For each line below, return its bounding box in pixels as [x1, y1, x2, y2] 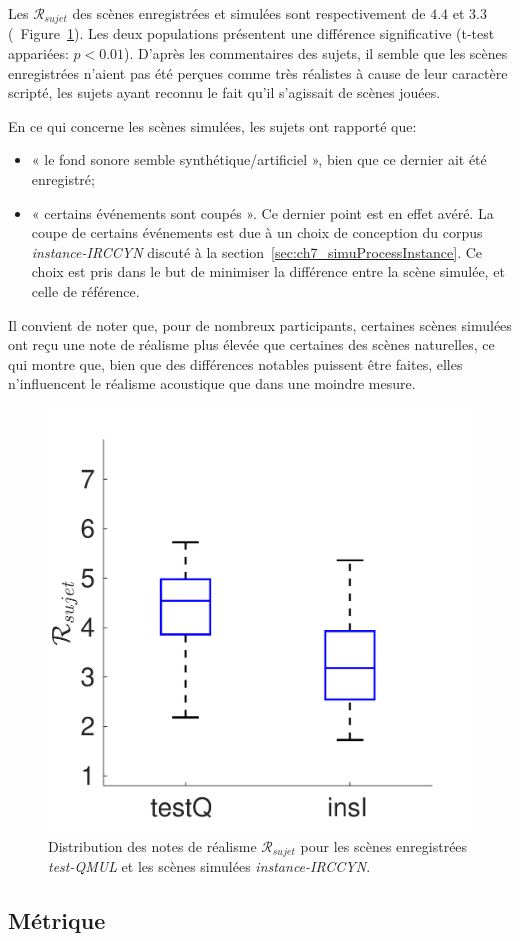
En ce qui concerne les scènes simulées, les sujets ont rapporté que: [8, 115, 417, 136]
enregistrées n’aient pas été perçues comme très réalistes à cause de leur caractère [8, 62, 508, 83]
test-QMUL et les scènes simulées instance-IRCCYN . [48, 856, 371, 876]
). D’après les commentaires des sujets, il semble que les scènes [124, 43, 508, 64]
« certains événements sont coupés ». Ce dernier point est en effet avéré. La [31, 202, 494, 223]
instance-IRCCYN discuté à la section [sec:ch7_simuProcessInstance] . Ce [31, 241, 483, 262]
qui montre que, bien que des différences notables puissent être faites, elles [8, 353, 463, 374]
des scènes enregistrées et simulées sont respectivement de [72, 3, 426, 23]
